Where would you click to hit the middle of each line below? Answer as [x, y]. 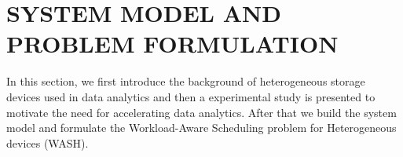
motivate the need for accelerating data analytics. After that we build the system [201, 112]
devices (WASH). [48, 142]
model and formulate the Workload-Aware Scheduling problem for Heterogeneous [201, 128]
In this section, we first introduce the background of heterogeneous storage [186, 81]
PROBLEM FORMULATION [172, 44]
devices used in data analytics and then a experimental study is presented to [191, 96]
